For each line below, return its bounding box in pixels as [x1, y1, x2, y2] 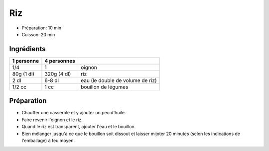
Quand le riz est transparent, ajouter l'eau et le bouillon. [21, 124, 136, 130]
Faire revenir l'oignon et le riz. [21, 117, 83, 123]
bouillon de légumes [80, 83, 129, 90]
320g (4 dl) [44, 70, 71, 77]
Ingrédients [9, 45, 46, 53]
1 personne [12, 57, 39, 64]
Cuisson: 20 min [21, 31, 55, 37]
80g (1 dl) [12, 70, 35, 77]
